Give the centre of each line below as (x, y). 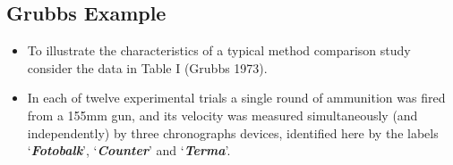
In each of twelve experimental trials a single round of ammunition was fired (236, 98)
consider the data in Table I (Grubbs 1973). (147, 67)
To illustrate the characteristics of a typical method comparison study (219, 50)
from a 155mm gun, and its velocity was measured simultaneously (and (222, 115)
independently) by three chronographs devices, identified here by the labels (233, 132)
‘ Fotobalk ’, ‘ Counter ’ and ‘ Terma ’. (129, 150)
